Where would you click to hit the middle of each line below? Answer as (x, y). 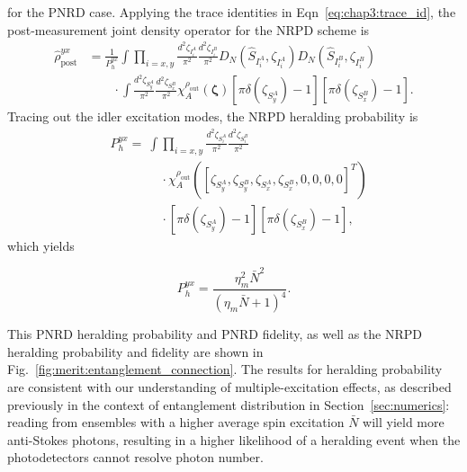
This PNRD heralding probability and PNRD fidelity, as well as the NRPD (215, 334)
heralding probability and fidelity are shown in (135, 351)
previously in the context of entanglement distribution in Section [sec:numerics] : (229, 404)
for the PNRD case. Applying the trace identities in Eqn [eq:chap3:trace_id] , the (232, 12)
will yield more (404, 422)
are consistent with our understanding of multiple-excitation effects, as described (229, 386)
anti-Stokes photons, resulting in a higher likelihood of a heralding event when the (234, 439)
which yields (41, 245)
